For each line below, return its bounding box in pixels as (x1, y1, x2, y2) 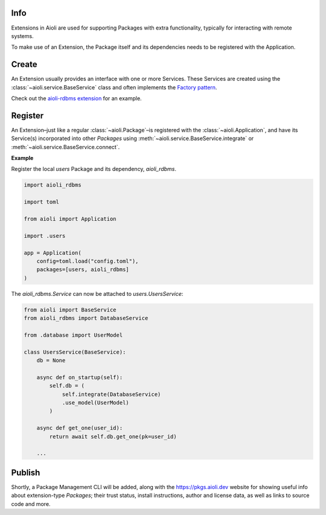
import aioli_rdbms (24, 182, 81, 188)
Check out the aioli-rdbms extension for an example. (11, 94, 142, 102)
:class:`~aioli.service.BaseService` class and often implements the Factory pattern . (11, 83, 217, 91)
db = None (36, 357, 66, 364)
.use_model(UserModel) (62, 399, 129, 406)
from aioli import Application (24, 216, 117, 222)
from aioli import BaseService (24, 306, 117, 313)
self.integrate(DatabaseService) (62, 391, 161, 398)
